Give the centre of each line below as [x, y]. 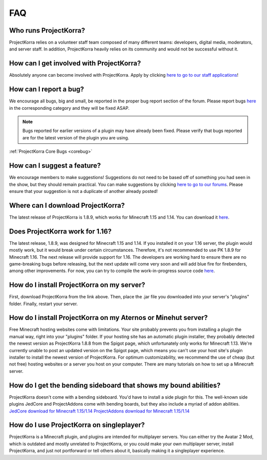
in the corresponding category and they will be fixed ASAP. [69, 108]
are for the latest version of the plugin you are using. [76, 138]
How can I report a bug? [46, 89]
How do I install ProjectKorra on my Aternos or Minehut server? [109, 318]
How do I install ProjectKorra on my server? [77, 285]
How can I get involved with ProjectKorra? [75, 64]
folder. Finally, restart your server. [44, 304]
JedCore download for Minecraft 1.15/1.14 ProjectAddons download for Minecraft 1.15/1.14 [99, 411]
